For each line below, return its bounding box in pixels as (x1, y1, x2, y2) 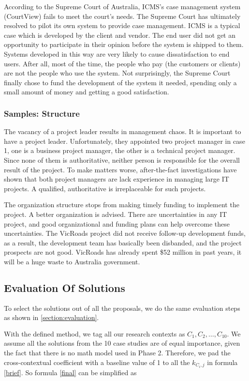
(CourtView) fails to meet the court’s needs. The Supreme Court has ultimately (4, 11, 241, 21)
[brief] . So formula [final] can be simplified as (4, 367, 137, 377)
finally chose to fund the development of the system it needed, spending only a (4, 77, 237, 87)
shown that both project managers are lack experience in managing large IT (4, 174, 229, 184)
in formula (207, 357, 238, 367)
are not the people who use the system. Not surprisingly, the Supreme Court (4, 68, 231, 78)
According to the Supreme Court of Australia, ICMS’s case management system (4, 1, 241, 11)
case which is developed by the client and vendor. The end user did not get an (4, 30, 236, 40)
